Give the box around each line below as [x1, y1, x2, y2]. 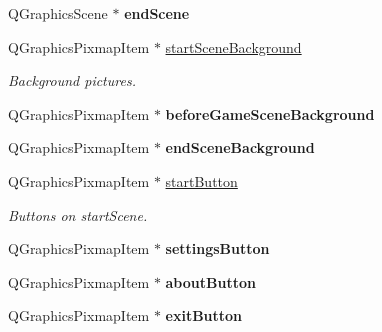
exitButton [165, 305, 243, 326]
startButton [165, 170, 238, 191]
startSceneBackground [165, 36, 302, 57]
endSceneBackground [165, 137, 315, 158]
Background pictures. [8, 70, 136, 91]
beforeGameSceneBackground [165, 103, 375, 124]
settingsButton [165, 238, 270, 259]
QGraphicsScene [8, 3, 108, 23]
